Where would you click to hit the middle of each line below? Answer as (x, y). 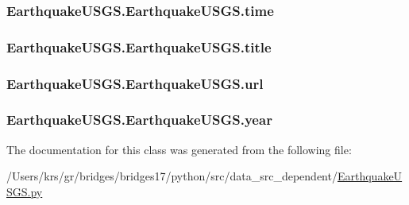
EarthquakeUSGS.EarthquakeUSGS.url (135, 83)
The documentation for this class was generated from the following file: (179, 149)
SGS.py (25, 191)
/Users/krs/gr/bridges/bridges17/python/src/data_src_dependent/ (172, 176)
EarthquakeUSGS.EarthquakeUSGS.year (139, 120)
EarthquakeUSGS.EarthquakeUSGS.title (139, 46)
